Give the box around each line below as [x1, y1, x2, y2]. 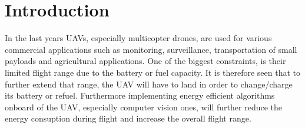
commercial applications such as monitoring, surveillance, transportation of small [5, 43, 297, 55]
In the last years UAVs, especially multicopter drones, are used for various [5, 32, 272, 44]
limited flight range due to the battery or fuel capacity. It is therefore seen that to [5, 66, 301, 78]
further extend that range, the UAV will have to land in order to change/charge [5, 78, 293, 90]
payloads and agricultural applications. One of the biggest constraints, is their [5, 55, 286, 67]
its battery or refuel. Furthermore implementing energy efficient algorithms [5, 89, 275, 102]
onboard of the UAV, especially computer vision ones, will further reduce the [5, 100, 283, 113]
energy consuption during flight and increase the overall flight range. [5, 112, 251, 124]
